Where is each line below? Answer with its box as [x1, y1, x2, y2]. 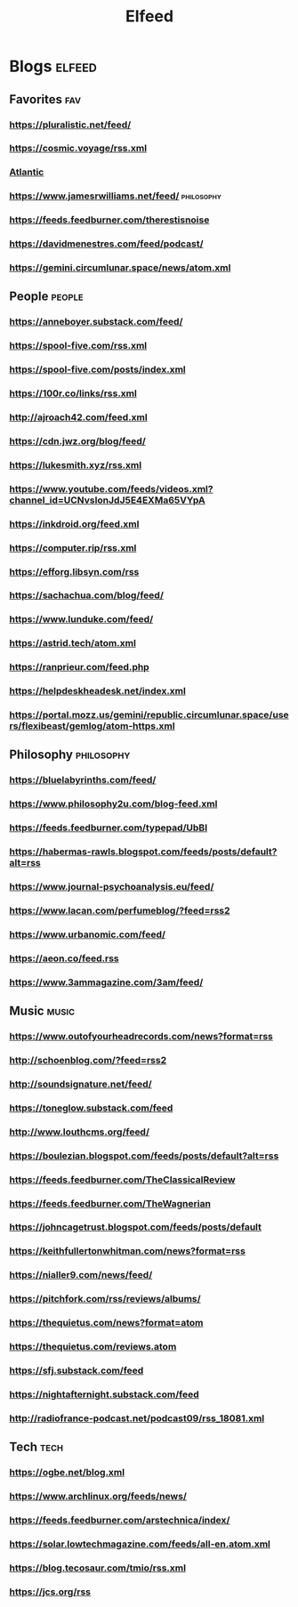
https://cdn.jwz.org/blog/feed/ [9, 434, 147, 447]
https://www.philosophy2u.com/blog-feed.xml [9, 798, 218, 811]
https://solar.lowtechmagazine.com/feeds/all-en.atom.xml [9, 1538, 271, 1550]
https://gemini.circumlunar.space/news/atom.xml [9, 262, 231, 274]
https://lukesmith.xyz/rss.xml [9, 458, 142, 471]
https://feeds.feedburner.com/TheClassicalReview [9, 1173, 236, 1185]
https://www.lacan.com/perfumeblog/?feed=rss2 [9, 905, 230, 917]
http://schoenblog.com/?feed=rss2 [9, 1054, 167, 1067]
